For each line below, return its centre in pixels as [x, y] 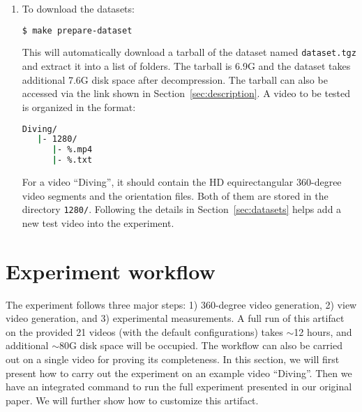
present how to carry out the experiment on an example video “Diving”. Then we [179, 373]
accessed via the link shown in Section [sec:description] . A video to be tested [186, 93]
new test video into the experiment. [98, 222]
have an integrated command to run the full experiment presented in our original [179, 387]
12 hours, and [323, 331]
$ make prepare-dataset [77, 30]
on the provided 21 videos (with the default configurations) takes [144, 331]
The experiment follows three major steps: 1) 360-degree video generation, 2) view [181, 304]
